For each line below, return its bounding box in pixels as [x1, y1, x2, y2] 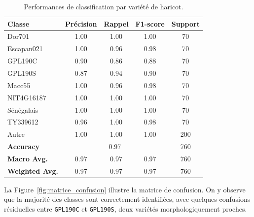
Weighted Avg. [7, 165, 59, 176]
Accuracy [7, 141, 40, 152]
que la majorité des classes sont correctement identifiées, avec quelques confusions [4, 194, 251, 204]
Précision [65, 18, 97, 29]
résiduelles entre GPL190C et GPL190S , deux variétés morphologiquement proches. [4, 204, 247, 214]
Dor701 [7, 31, 30, 41]
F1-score [135, 18, 165, 29]
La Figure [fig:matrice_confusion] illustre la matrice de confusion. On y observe [4, 184, 246, 194]
